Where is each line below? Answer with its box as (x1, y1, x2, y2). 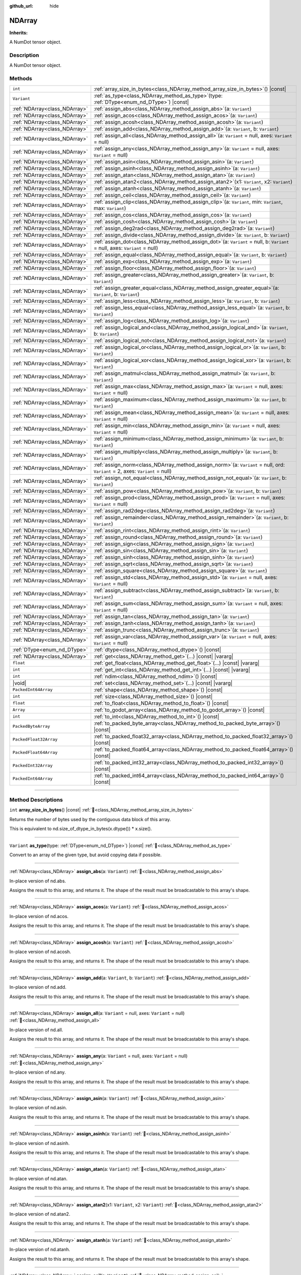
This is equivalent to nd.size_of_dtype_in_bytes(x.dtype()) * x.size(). (9, 826, 152, 832)
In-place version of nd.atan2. (9, 1211, 71, 1217)
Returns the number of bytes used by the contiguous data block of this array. (9, 816, 171, 822)
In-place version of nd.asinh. (9, 1140, 70, 1146)
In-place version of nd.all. (9, 1027, 63, 1033)
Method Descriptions (9, 796, 63, 803)
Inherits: (9, 30, 28, 36)
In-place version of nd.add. (9, 984, 67, 990)
